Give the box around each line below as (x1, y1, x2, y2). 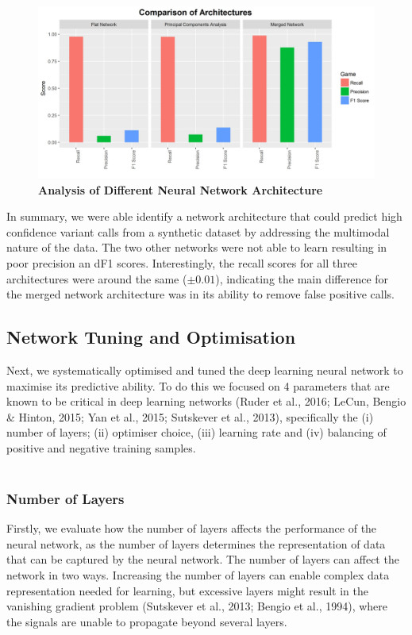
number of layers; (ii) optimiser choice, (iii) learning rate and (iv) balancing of (6, 424, 387, 441)
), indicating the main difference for (215, 270, 389, 287)
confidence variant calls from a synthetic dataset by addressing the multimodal (6, 223, 390, 240)
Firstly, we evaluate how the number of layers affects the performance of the (6, 520, 377, 537)
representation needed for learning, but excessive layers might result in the (6, 582, 368, 598)
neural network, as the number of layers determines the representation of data (6, 535, 386, 552)
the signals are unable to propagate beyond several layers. (6, 613, 287, 629)
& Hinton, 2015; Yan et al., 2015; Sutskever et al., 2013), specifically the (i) (6, 408, 374, 425)
